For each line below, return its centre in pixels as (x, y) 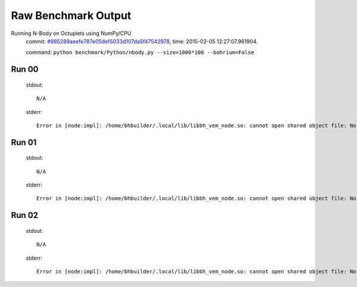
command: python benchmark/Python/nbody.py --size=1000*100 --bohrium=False (140, 52)
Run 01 (24, 142)
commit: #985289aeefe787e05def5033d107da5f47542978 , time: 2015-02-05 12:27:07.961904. (142, 41)
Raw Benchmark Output (71, 15)
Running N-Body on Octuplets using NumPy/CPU (71, 33)
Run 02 (25, 215)
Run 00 (25, 69)
